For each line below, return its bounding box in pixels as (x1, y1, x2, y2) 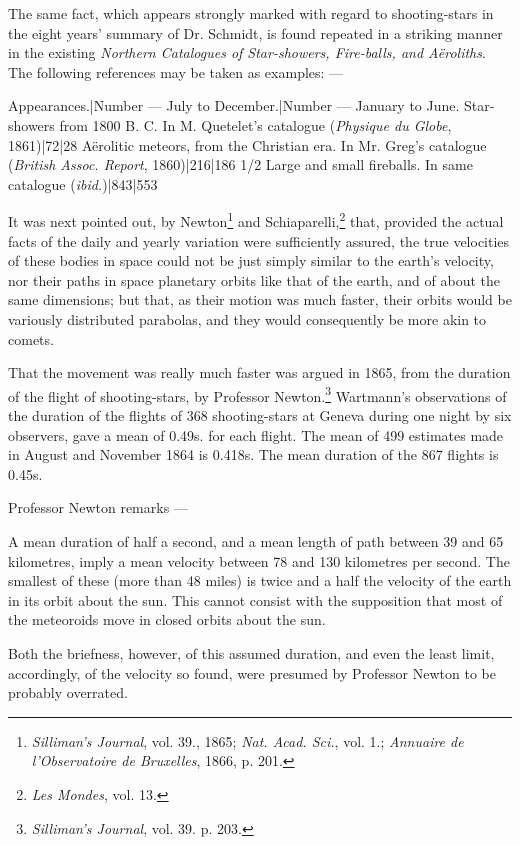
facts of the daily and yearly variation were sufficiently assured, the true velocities (8, 230, 510, 251)
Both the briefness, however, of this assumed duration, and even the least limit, (8, 642, 495, 663)
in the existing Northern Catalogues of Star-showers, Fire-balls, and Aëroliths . (8, 42, 486, 63)
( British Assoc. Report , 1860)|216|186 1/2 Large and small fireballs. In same (8, 154, 473, 175)
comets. (8, 328, 54, 349)
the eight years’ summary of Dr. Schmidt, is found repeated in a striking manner (8, 22, 503, 43)
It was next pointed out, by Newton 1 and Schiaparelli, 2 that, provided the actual (8, 208, 504, 231)
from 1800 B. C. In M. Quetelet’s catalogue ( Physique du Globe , (59, 114, 452, 135)
